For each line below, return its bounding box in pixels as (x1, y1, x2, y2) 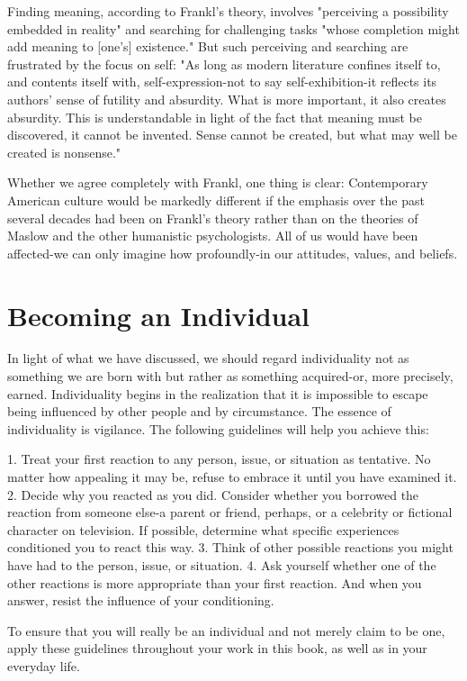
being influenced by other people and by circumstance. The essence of (7, 402, 391, 421)
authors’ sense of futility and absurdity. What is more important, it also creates (7, 89, 446, 108)
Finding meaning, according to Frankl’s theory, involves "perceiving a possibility (7, 2, 449, 20)
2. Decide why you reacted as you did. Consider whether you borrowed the (7, 485, 419, 504)
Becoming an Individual (7, 296, 310, 333)
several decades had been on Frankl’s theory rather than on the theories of (7, 208, 418, 227)
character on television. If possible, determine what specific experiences (7, 520, 400, 539)
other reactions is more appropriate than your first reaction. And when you (7, 573, 422, 592)
